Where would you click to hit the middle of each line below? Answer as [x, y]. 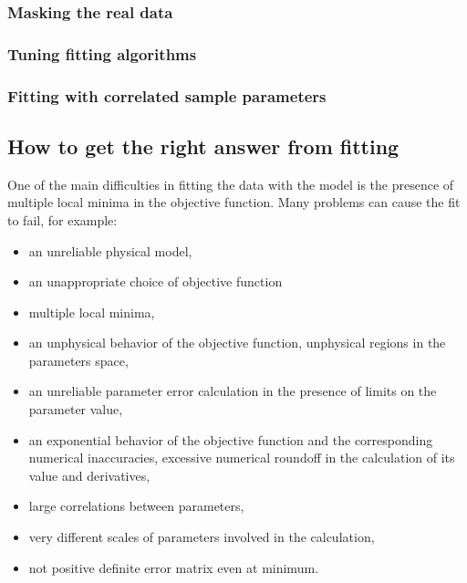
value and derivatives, [89, 475]
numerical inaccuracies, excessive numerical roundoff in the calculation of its [242, 458]
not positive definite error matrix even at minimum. [173, 567]
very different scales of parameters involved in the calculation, [202, 537]
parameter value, [76, 409]
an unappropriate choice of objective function [156, 281]
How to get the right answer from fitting [203, 146]
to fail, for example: [62, 219]
